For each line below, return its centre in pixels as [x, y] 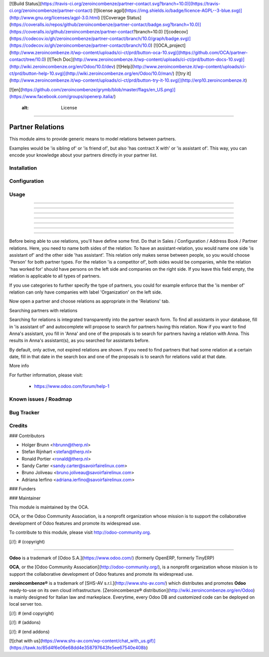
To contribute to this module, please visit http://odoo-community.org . [80, 532]
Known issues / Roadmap [41, 399]
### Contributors [27, 436]
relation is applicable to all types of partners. [55, 276]
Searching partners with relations [43, 310]
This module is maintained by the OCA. [49, 507]
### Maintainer [25, 498]
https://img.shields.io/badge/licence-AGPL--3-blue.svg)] [184, 10]
